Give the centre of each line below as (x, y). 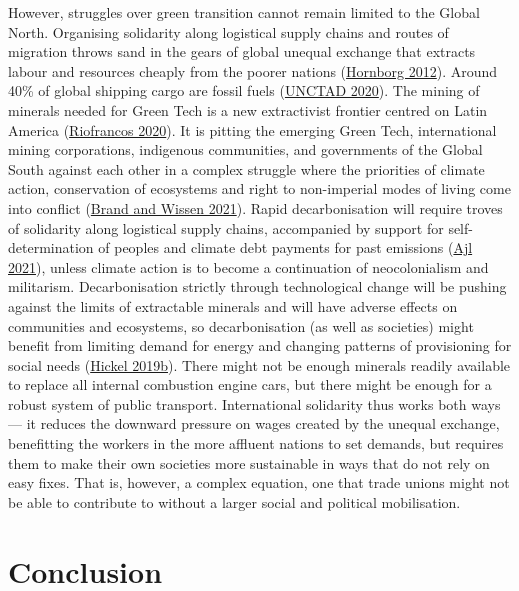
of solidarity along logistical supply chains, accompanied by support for (226, 227)
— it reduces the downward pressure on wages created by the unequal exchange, (254, 423)
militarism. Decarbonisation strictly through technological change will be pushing (257, 286)
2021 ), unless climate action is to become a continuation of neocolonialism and (248, 266)
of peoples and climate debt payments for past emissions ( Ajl (285, 247)
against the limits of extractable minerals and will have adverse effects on (233, 305)
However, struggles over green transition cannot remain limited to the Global (244, 12)
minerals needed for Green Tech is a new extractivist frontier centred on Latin (248, 109)
